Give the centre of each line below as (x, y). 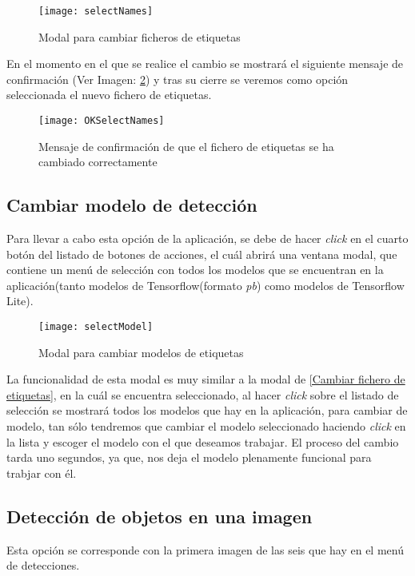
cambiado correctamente (98, 162)
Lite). (20, 301)
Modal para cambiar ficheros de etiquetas (140, 36)
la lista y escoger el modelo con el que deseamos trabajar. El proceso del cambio (203, 441)
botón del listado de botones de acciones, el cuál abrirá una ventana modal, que (202, 254)
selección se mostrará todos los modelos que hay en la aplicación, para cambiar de (207, 410)
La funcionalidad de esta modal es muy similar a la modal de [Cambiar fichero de (206, 379)
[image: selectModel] (96, 327)
